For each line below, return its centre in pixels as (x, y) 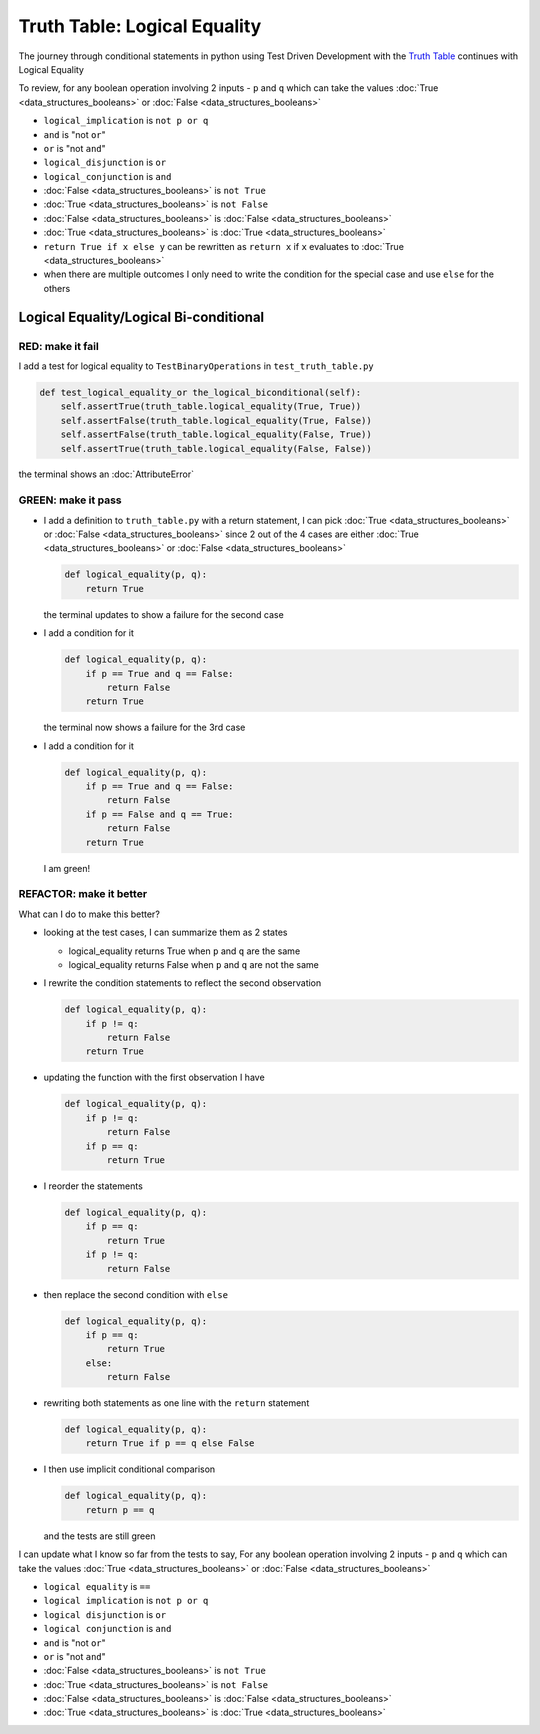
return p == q (120, 1509)
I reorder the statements (93, 1186)
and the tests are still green (99, 1536)
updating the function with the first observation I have (154, 1077)
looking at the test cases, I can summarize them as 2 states (165, 932)
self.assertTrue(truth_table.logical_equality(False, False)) (216, 448)
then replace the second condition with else (136, 1294)
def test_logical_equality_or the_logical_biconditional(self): (200, 392)
